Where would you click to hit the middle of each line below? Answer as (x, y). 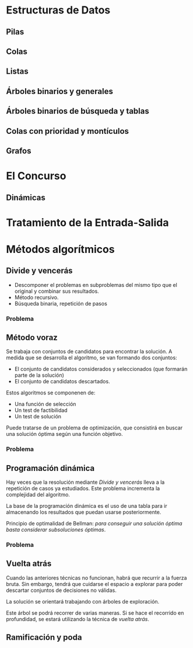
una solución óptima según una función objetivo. (65, 434)
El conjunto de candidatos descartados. (62, 382)
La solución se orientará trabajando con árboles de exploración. (83, 601)
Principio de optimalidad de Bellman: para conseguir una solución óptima (94, 524)
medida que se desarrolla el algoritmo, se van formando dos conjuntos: (92, 358)
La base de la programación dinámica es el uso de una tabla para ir (87, 506)
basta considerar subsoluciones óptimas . (56, 530)
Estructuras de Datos (58, 10)
